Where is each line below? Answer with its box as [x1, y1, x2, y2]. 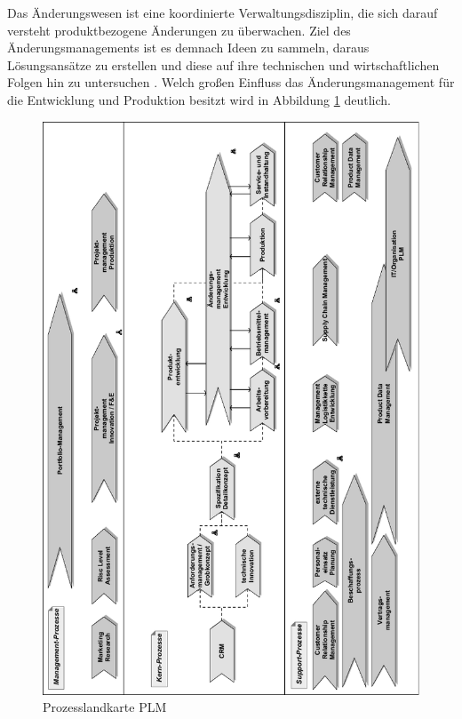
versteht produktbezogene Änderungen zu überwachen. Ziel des [7, 20, 351, 39]
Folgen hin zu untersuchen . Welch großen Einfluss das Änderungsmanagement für [7, 73, 455, 92]
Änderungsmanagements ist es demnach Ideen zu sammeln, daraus [7, 38, 370, 57]
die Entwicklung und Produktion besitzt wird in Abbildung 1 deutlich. [7, 90, 391, 108]
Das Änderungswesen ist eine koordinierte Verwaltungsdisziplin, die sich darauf [7, 4, 438, 21]
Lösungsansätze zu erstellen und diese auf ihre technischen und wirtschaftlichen [7, 55, 440, 74]
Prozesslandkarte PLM [43, 698, 167, 716]
